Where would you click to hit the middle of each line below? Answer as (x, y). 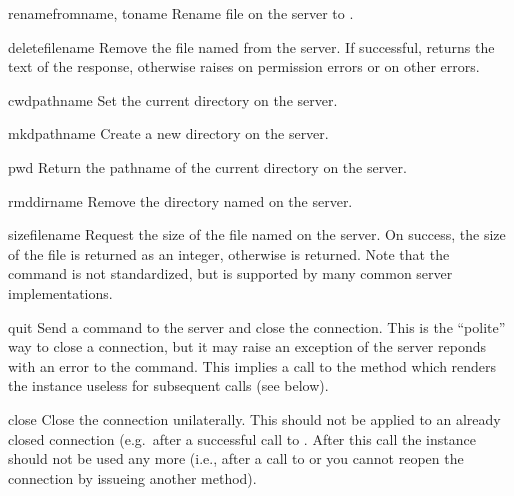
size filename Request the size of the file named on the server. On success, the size (257, 234)
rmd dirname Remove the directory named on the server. (180, 200)
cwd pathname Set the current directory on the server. (173, 99)
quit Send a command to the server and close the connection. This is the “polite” (257, 326)
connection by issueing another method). (132, 477)
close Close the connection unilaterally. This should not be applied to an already (254, 418)
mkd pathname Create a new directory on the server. (168, 133)
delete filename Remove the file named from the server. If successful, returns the (251, 46)
